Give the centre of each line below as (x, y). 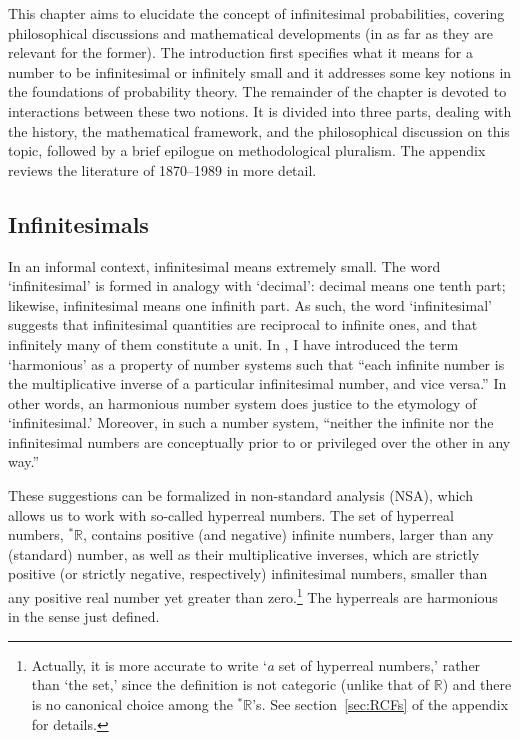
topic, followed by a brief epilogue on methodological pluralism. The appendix (247, 150)
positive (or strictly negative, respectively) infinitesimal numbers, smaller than (248, 573)
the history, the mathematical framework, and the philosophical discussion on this (259, 130)
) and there (477, 684)
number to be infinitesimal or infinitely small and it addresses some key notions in (260, 71)
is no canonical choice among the (132, 704)
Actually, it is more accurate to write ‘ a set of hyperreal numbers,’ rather (256, 664)
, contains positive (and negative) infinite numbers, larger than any (288, 534)
